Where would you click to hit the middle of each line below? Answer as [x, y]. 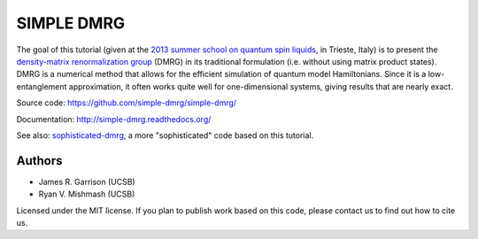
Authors [39, 161]
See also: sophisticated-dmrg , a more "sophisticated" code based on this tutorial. [165, 135]
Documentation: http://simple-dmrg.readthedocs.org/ [114, 119]
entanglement [42, 86]
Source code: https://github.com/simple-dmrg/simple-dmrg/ [127, 103]
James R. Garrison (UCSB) [87, 181]
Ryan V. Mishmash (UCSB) [87, 194]
